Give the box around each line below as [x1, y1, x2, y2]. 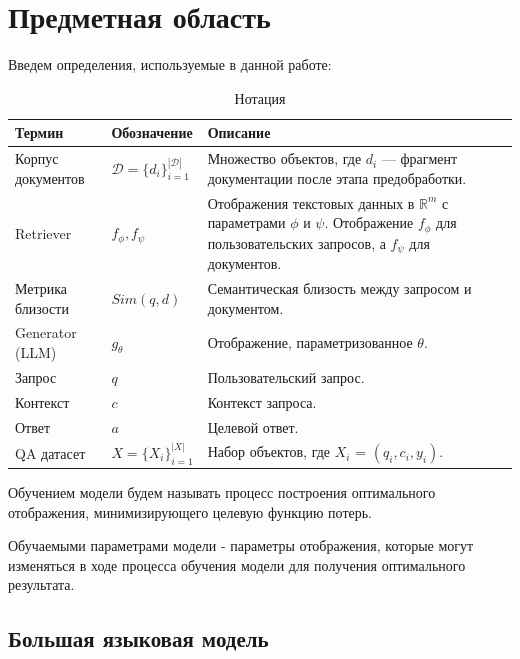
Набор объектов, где [207, 441, 331, 462]
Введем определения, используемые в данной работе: [8, 54, 332, 75]
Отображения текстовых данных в [207, 192, 415, 213]
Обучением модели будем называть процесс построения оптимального [8, 482, 436, 503]
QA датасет [15, 442, 86, 463]
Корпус [15, 148, 59, 169]
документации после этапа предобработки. [207, 167, 467, 188]
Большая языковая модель [8, 623, 269, 654]
